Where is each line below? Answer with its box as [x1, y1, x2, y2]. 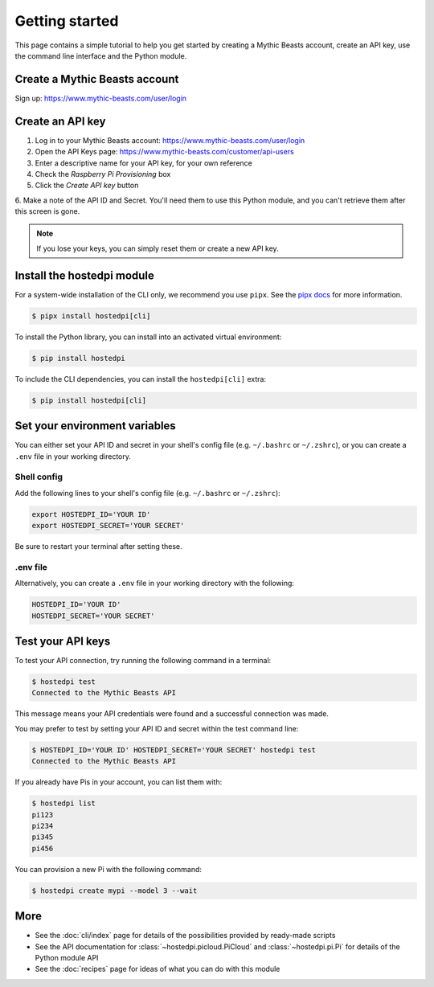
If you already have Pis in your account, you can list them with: [14, 777, 223, 787]
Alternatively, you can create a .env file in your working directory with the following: [14, 579, 295, 588]
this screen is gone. [14, 207, 80, 216]
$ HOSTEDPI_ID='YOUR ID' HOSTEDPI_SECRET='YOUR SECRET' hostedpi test [31, 745, 317, 755]
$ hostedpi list [31, 799, 96, 808]
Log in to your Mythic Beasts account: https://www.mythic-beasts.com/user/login [35, 135, 305, 145]
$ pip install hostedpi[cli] [31, 395, 147, 405]
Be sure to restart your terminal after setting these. [14, 542, 182, 551]
